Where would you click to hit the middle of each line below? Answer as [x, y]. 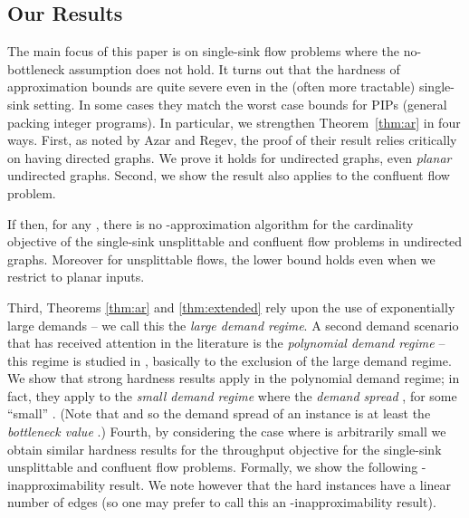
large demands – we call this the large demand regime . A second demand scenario [233, 325]
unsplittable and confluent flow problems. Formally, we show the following [213, 467]
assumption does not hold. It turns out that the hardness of [234, 68]
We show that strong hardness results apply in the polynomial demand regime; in [234, 378]
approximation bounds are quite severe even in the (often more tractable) [211, 86]
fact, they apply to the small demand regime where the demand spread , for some [232, 395]
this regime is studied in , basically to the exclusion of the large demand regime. [230, 360]
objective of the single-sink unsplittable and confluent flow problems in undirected [235, 241]
